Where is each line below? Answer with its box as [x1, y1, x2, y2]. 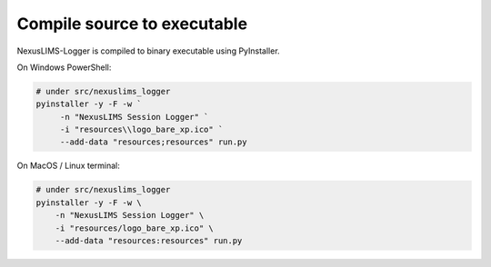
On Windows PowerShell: [16, 62, 112, 73]
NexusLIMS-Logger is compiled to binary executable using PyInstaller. [16, 45, 281, 56]
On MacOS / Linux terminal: [16, 160, 120, 172]
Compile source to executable [16, 14, 248, 34]
